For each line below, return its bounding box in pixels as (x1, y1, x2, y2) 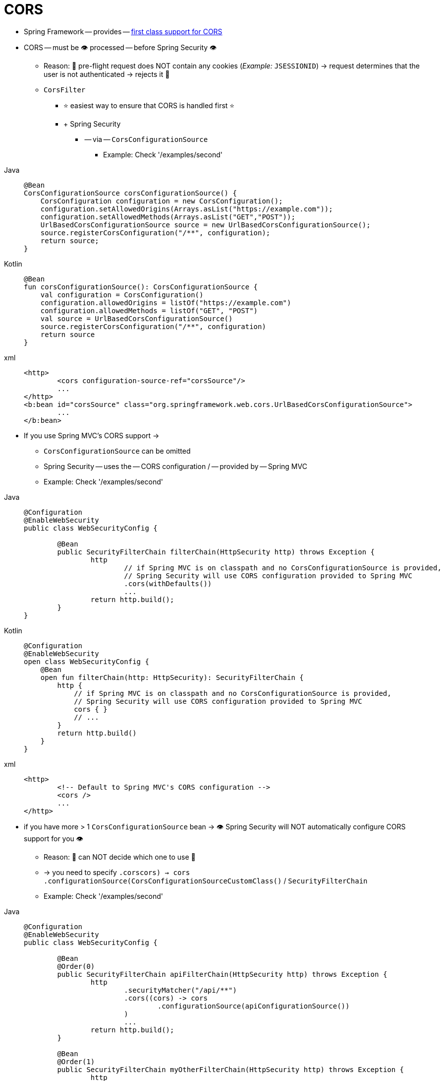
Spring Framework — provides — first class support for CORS (24, 27, 222, 36)
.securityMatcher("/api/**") (124, 986, 237, 994)
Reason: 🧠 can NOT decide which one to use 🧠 (44, 852, 196, 861)
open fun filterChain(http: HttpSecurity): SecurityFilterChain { (40, 673, 304, 681)
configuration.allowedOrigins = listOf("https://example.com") (40, 298, 291, 307)
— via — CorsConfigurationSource (84, 135, 208, 143)
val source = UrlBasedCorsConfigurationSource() (40, 314, 233, 323)
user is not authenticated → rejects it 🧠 (44, 69, 170, 78)
